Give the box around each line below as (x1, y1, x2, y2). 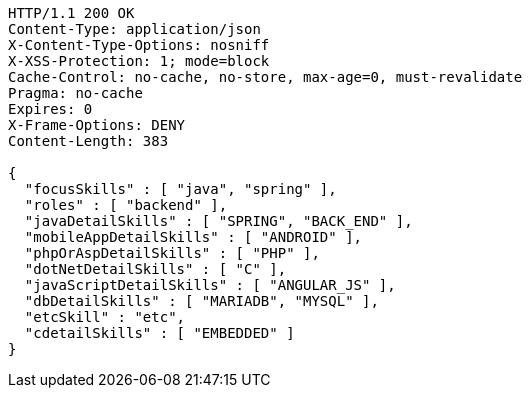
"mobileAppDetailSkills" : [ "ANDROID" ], (24, 229, 363, 245)
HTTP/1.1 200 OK (8, 5, 135, 21)
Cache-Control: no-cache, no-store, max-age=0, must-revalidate (8, 69, 523, 85)
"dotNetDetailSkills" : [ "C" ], (24, 261, 287, 277)
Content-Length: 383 (8, 133, 169, 149)
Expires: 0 (8, 101, 93, 117)
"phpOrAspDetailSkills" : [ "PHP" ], (24, 245, 320, 261)
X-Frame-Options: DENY (8, 117, 186, 133)
